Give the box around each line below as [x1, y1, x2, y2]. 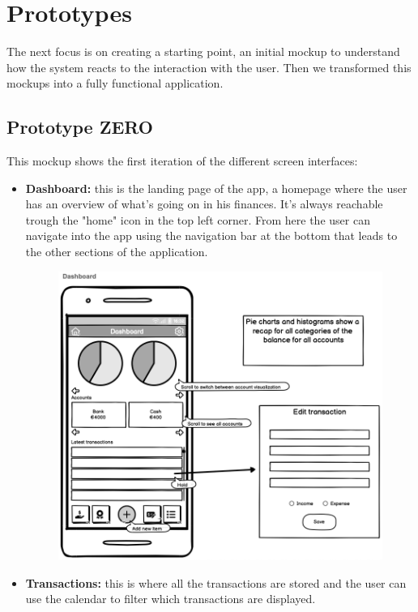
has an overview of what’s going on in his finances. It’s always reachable [25, 195, 383, 212]
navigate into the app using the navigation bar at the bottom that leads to [25, 227, 398, 244]
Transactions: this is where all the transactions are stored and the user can [25, 574, 407, 591]
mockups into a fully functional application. [6, 75, 224, 92]
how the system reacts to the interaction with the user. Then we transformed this [6, 58, 412, 75]
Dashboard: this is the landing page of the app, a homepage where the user [25, 179, 407, 196]
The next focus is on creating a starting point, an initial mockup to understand [6, 43, 400, 60]
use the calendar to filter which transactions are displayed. [25, 590, 316, 607]
